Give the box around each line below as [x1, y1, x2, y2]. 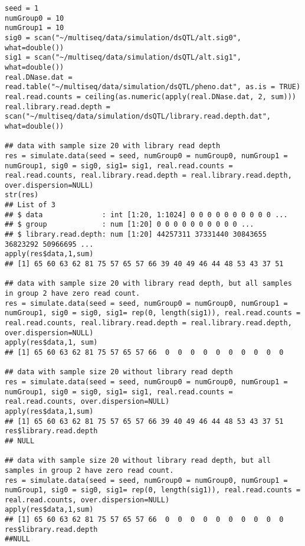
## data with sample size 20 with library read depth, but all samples [5, 279, 292, 288]
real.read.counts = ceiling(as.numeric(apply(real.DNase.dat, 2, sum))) [5, 92, 296, 101]
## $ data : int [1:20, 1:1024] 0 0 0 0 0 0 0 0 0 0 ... [5, 210, 288, 219]
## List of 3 [5, 201, 55, 210]
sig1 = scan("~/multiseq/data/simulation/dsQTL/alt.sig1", [5, 53, 241, 62]
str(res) [5, 191, 39, 200]
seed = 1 [5, 4, 39, 12]
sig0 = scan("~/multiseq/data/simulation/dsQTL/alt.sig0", [5, 33, 241, 42]
